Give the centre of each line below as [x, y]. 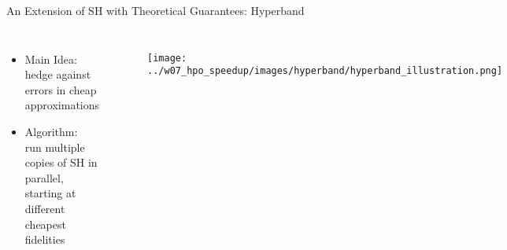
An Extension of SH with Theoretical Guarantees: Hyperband [155, 10]
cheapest [45, 224]
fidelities [45, 239]
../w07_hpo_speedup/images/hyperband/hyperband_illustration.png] [325, 71]
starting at [50, 193]
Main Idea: [51, 59]
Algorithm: [51, 131]
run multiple [55, 147]
